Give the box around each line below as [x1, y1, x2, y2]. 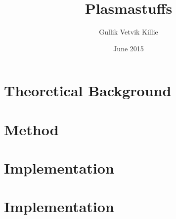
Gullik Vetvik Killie [99, 27, 158, 37]
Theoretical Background [4, 80, 172, 101]
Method [4, 119, 59, 139]
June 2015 [113, 43, 144, 53]
